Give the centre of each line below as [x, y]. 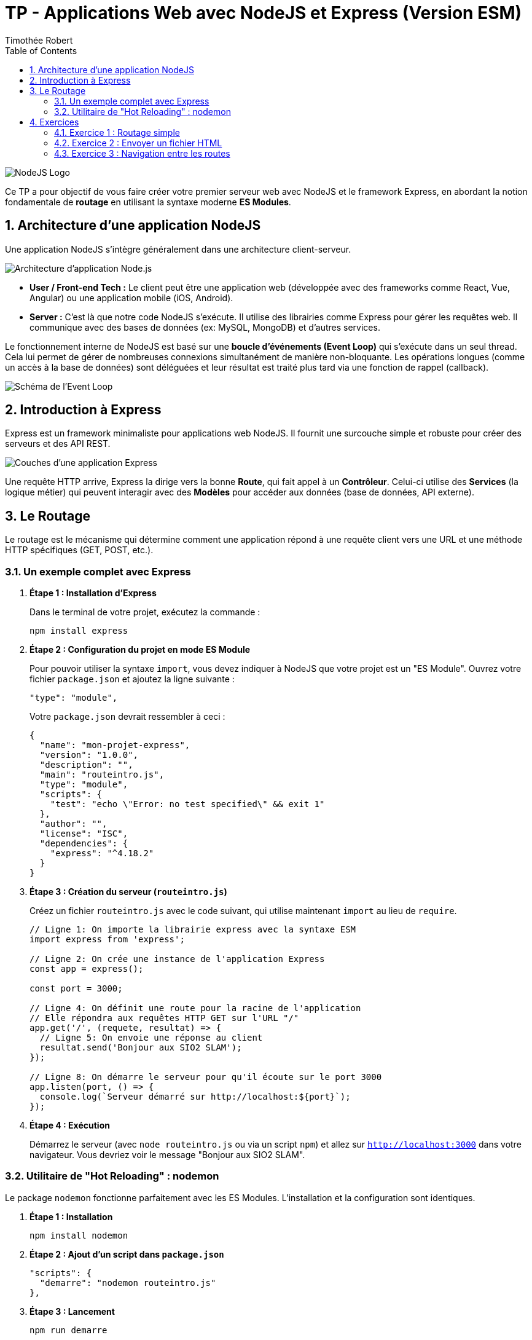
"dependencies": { [84, 844]
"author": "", [73, 824]
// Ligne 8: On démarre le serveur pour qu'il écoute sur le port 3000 [206, 1077]
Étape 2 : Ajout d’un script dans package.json [127, 1254]
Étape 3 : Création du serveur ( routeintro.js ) [128, 892]
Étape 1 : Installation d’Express [93, 593]
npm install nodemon [79, 1235]
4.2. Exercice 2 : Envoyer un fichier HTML [138, 143]
